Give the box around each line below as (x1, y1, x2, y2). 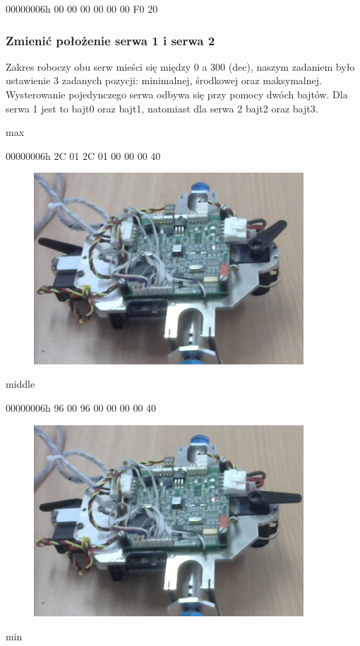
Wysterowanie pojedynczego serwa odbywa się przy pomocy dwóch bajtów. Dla (6, 87, 348, 101)
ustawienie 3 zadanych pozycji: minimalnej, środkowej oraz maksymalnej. (6, 73, 322, 88)
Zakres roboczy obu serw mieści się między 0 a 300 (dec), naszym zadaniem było (6, 59, 355, 74)
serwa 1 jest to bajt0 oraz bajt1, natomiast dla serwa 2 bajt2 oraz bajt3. (6, 100, 318, 115)
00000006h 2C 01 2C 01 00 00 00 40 (6, 148, 161, 163)
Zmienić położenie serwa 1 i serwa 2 (6, 31, 215, 49)
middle (6, 376, 35, 391)
